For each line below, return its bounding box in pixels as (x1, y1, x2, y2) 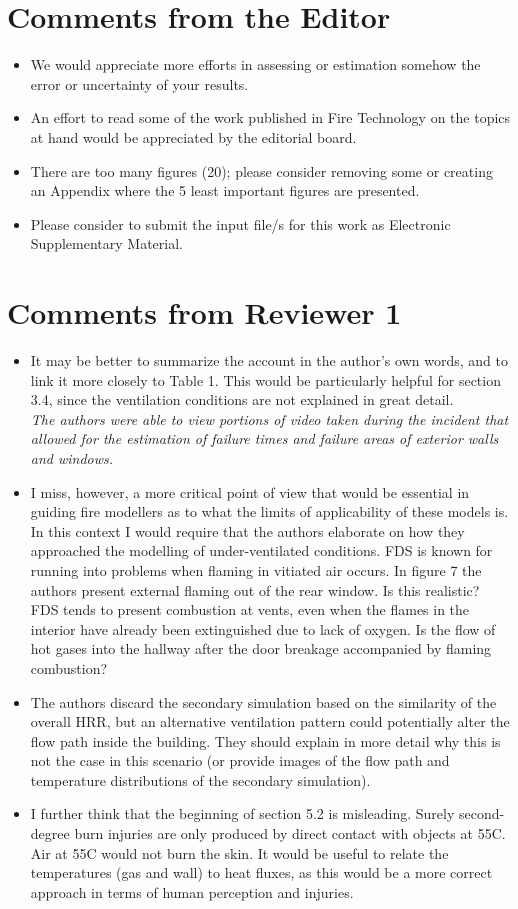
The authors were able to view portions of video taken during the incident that (30, 408, 509, 429)
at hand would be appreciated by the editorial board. (30, 126, 357, 147)
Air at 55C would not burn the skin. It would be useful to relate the (30, 842, 449, 863)
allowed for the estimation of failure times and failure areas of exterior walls (30, 428, 499, 449)
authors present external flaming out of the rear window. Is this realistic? (30, 579, 480, 600)
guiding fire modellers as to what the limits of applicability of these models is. (30, 501, 509, 522)
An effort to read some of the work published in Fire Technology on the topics (30, 107, 511, 128)
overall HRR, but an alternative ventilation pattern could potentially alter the (30, 711, 510, 732)
